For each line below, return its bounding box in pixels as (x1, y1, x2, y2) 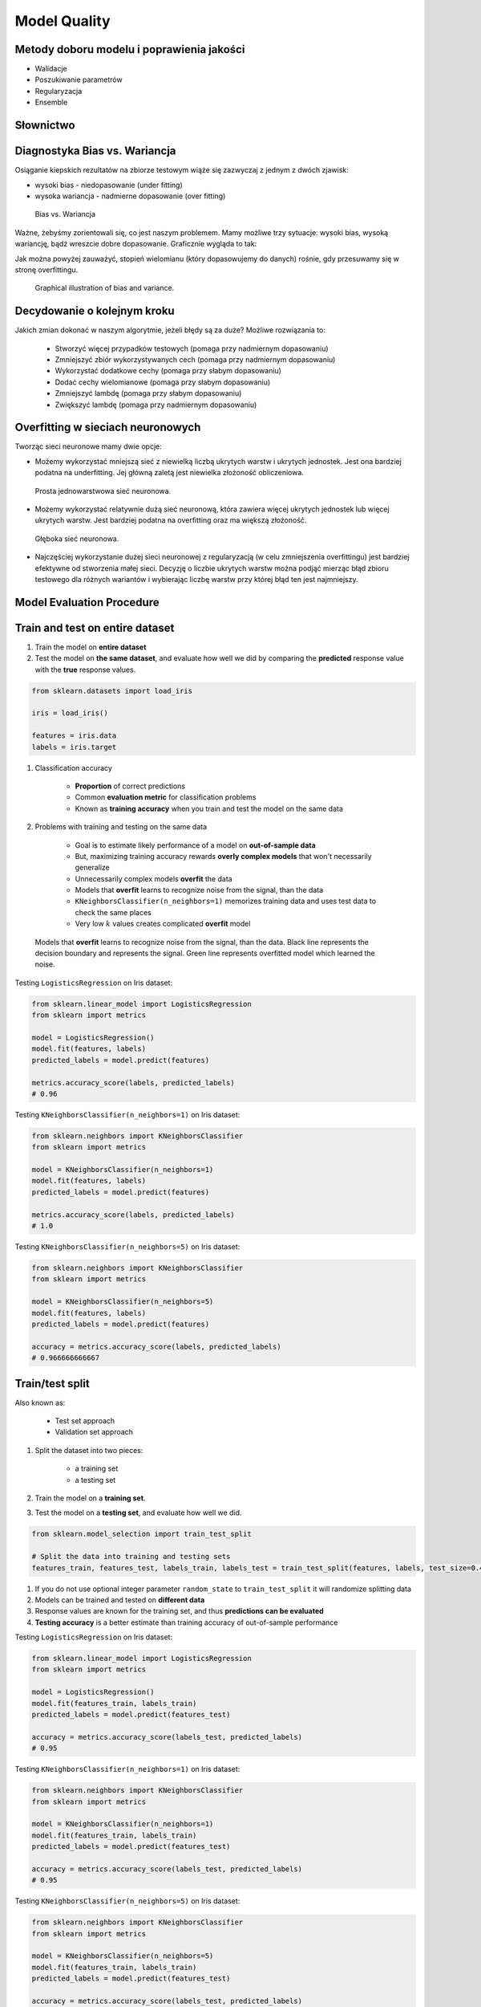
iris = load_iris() (31, 709, 108, 718)
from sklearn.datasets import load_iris (31, 686, 192, 695)
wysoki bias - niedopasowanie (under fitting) (34, 180, 184, 189)
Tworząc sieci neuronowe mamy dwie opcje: (14, 442, 162, 451)
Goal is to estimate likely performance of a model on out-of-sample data (75, 840, 316, 850)
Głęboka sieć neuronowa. (34, 534, 119, 543)
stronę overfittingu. (14, 265, 79, 275)
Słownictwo (14, 119, 75, 132)
